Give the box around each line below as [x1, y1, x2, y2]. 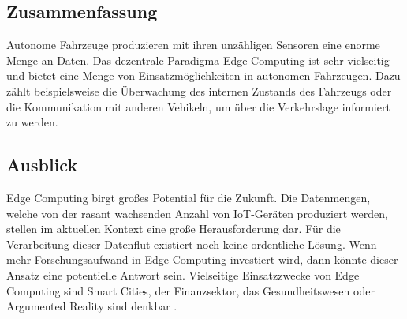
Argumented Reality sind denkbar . [6, 298, 177, 314]
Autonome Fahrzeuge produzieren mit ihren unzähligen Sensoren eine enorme [6, 36, 380, 53]
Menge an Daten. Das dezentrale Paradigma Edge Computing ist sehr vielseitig [6, 51, 390, 68]
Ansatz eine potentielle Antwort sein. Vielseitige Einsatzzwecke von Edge [6, 266, 360, 283]
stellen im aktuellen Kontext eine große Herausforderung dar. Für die [6, 220, 341, 237]
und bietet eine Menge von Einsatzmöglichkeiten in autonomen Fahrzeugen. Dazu [6, 67, 401, 84]
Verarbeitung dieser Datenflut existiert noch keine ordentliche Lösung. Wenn [6, 235, 377, 252]
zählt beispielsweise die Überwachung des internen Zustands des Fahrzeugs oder [6, 82, 392, 99]
